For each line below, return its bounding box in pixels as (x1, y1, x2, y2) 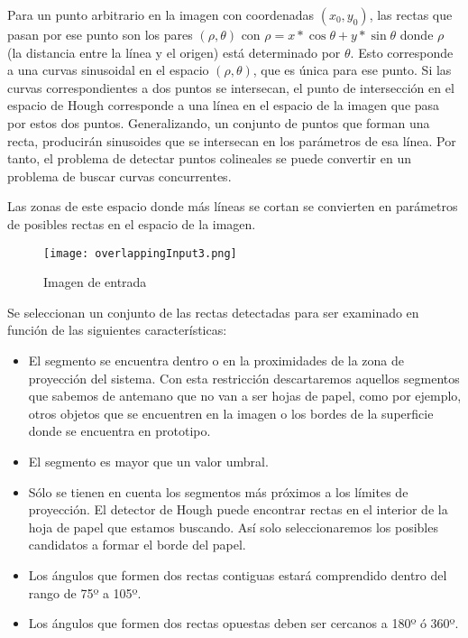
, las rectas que (369, 5, 453, 23)
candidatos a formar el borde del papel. (28, 535, 246, 554)
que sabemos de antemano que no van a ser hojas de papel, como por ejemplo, (28, 386, 462, 405)
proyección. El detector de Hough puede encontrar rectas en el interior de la (28, 500, 448, 519)
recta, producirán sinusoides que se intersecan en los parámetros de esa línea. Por (7, 131, 456, 150)
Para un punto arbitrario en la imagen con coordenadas (7, 5, 315, 23)
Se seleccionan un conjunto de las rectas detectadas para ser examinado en (7, 302, 419, 321)
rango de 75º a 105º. (28, 583, 142, 602)
